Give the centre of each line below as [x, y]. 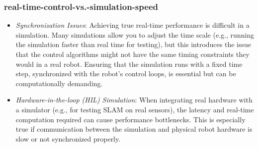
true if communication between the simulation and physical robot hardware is [134, 129]
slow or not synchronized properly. [68, 138]
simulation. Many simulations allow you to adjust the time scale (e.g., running [135, 34]
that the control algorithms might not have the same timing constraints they [132, 54]
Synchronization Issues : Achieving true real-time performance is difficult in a [132, 25]
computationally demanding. [59, 83]
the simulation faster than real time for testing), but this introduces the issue [133, 44]
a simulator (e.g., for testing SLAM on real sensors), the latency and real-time [135, 109]
